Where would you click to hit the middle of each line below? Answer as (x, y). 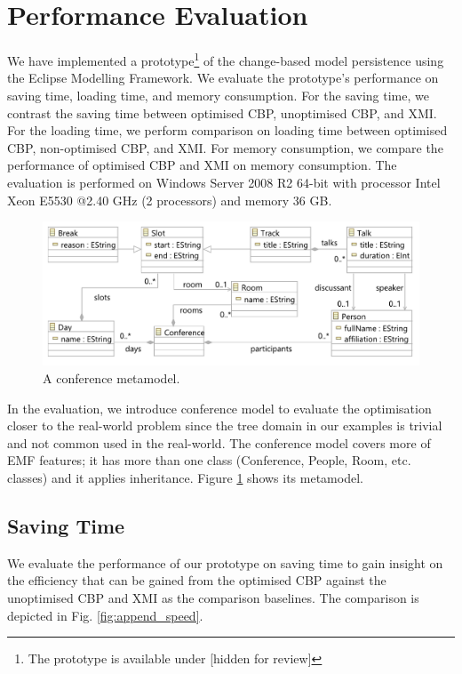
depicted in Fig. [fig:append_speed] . (105, 615)
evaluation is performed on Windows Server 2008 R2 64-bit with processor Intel (224, 182)
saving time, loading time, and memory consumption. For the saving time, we (218, 95)
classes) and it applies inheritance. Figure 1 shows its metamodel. (185, 477)
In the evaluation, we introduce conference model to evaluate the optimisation (219, 408)
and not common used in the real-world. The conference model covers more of (219, 442)
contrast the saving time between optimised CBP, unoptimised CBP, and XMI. (222, 112)
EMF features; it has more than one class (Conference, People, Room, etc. (209, 460)
